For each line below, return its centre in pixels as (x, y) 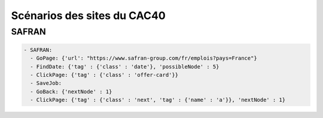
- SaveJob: (46, 83)
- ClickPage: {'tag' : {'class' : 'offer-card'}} (104, 75)
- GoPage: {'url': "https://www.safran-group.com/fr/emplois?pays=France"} (144, 58)
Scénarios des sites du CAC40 (88, 15)
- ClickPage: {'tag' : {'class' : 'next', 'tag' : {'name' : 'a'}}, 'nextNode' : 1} (158, 100)
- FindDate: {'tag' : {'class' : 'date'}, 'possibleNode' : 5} (125, 66)
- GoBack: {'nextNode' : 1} (71, 91)
